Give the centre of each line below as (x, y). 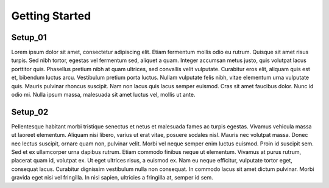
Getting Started (51, 16)
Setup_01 (29, 37)
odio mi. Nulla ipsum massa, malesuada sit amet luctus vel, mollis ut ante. (103, 95)
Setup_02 (30, 112)
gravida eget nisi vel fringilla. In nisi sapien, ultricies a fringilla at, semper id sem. (112, 178)
